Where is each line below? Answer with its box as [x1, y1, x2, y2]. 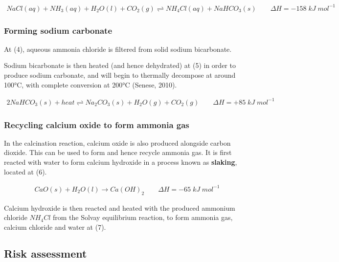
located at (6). [4, 166, 47, 176]
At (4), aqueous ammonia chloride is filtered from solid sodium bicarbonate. [4, 44, 232, 54]
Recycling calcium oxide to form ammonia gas [4, 118, 189, 131]
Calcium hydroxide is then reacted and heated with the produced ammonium [4, 202, 235, 213]
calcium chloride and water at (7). [4, 221, 106, 232]
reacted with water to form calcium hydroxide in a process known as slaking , [4, 157, 237, 167]
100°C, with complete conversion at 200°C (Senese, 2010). [4, 79, 177, 89]
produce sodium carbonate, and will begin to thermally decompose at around [4, 69, 236, 80]
